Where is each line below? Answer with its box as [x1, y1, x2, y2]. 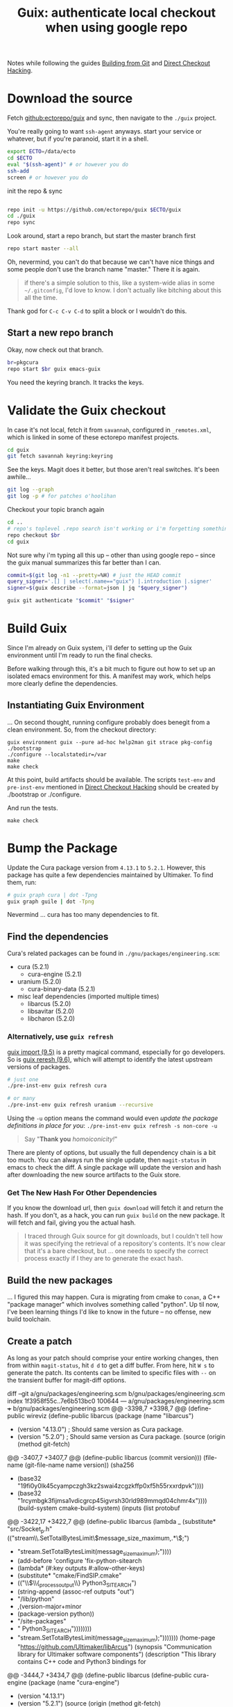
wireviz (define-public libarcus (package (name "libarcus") [26, 1411, 194, 1419]
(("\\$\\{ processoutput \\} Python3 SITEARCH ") [17, 1578, 137, 1589]
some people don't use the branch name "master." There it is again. [7, 265, 200, 273]
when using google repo [45, 19, 188, 36]
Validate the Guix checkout [7, 402, 166, 418]
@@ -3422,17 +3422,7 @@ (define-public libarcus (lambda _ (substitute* [7, 1517, 216, 1525]
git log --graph [7, 486, 54, 494]
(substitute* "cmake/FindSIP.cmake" [17, 1571, 122, 1580]
